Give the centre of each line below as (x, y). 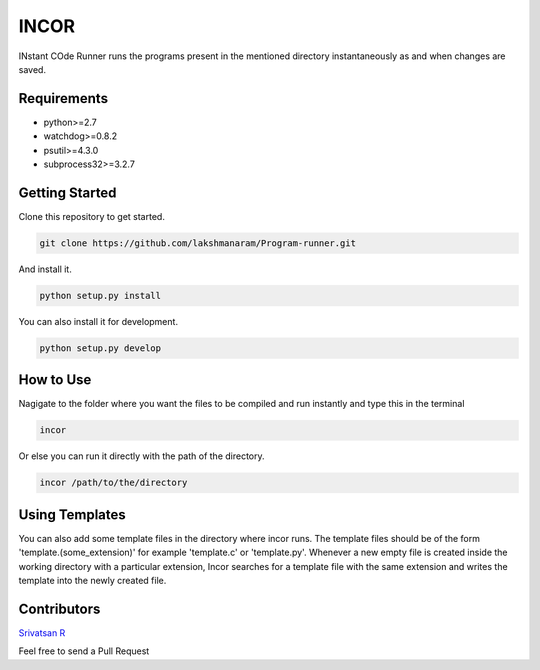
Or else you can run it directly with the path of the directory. (141, 456)
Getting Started (67, 192)
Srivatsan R (42, 632)
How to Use (55, 380)
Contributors (59, 608)
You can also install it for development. (98, 321)
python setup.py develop (100, 348)
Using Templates (72, 514)
